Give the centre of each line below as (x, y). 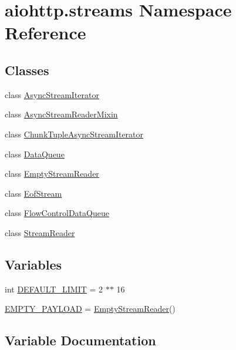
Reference (45, 33)
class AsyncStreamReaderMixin (61, 114)
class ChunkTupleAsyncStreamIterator (74, 134)
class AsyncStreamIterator (52, 94)
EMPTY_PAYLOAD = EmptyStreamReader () (90, 309)
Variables (33, 264)
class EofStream (33, 193)
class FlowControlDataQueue (57, 213)
